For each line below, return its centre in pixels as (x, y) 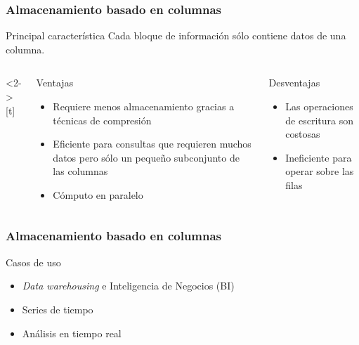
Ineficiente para (319, 157)
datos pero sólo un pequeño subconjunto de (146, 157)
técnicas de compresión (102, 120)
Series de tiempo (58, 309)
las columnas (80, 171)
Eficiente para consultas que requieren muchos (152, 144)
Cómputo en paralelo (98, 194)
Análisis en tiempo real (72, 333)
